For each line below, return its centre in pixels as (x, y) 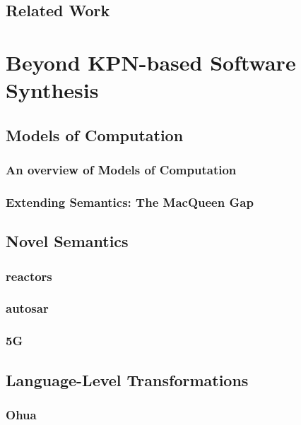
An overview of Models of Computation (121, 170)
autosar (27, 308)
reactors (29, 276)
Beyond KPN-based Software (151, 62)
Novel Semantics (67, 241)
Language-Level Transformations (127, 379)
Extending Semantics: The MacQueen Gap (130, 202)
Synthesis (52, 90)
